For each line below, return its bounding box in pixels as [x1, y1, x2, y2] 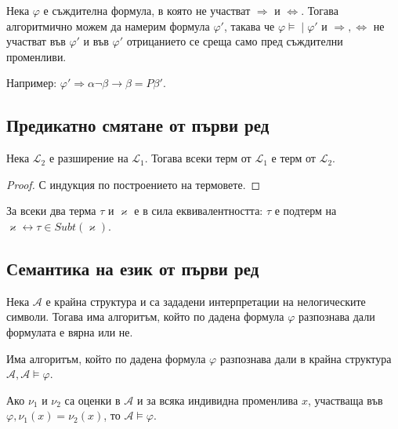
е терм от [271, 150, 316, 166]
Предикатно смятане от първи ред [6, 113, 270, 137]
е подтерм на [274, 202, 337, 219]
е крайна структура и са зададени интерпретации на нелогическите [45, 293, 366, 309]
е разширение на [49, 150, 128, 166]
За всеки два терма [6, 202, 96, 219]
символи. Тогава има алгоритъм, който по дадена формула [6, 308, 284, 325]
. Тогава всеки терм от [144, 150, 251, 166]
